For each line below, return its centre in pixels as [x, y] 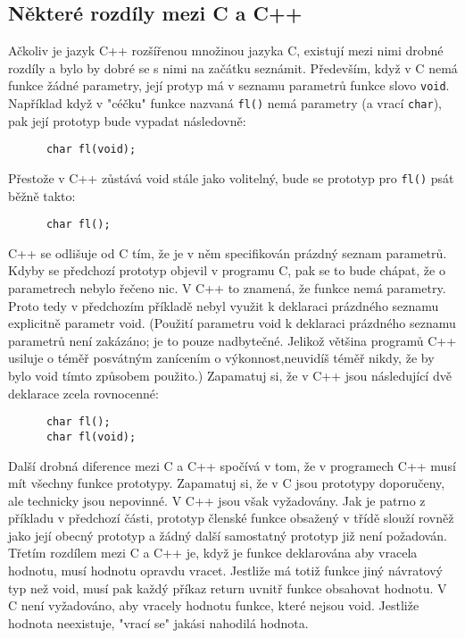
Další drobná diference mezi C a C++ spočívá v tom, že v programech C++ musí [232, 465]
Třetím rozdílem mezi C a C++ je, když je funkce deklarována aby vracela [213, 553]
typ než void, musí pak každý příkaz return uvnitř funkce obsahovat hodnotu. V [228, 588]
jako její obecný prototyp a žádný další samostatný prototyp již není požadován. [228, 535]
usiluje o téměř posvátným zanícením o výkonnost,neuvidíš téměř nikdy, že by [221, 358]
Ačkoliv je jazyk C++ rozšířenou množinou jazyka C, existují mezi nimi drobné [226, 50]
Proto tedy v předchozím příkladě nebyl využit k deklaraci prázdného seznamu [224, 305]
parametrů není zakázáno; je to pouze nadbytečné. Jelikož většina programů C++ [232, 340]
